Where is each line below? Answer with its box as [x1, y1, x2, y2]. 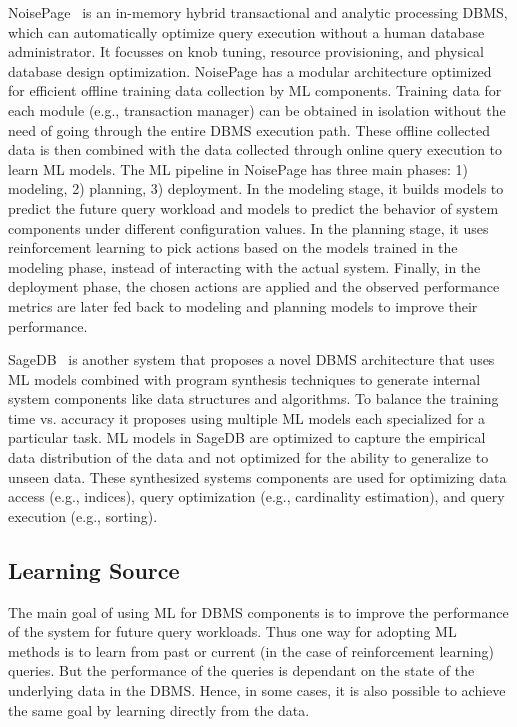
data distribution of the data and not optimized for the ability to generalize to [8, 447, 489, 468]
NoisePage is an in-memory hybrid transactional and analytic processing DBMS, [8, 2, 508, 22]
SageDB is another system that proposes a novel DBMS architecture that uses [8, 349, 495, 370]
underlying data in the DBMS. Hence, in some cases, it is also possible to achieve [8, 680, 506, 701]
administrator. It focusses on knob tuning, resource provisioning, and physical [8, 41, 485, 62]
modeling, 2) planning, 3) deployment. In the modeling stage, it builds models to [8, 178, 504, 199]
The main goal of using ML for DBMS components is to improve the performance [8, 601, 509, 622]
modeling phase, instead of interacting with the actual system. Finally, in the [8, 256, 481, 277]
